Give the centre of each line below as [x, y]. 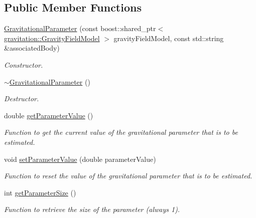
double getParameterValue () [49, 115]
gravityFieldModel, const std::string [169, 38]
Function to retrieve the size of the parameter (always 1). [92, 209]
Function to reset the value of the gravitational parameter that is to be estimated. [128, 176]
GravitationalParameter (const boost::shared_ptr [80, 28]
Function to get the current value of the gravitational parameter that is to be [121, 132]
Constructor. [24, 64]
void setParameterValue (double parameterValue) [80, 159]
